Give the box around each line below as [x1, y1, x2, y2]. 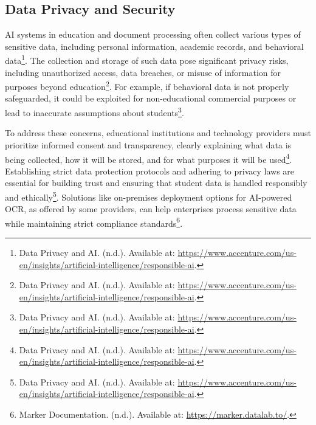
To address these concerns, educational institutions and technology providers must [5, 126, 311, 139]
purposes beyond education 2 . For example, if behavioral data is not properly [5, 78, 289, 92]
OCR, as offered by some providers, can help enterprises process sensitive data [5, 202, 297, 215]
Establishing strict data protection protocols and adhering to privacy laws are [5, 164, 295, 177]
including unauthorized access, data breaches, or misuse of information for [5, 66, 281, 78]
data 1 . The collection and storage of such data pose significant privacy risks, [5, 52, 289, 67]
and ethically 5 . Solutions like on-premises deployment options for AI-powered [5, 188, 292, 203]
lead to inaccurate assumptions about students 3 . [5, 105, 184, 119]
